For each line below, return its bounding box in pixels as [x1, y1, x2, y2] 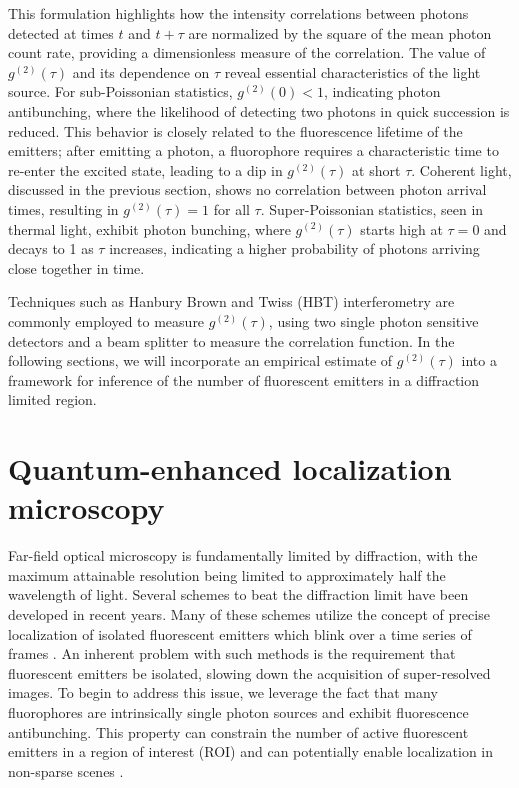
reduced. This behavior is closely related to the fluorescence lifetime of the [8, 120, 463, 141]
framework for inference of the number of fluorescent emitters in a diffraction [8, 369, 480, 390]
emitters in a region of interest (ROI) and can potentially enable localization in [8, 741, 494, 762]
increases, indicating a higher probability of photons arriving [109, 238, 480, 259]
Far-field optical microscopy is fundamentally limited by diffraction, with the [8, 545, 478, 566]
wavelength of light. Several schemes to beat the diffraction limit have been [8, 584, 469, 605]
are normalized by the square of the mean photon [188, 22, 492, 43]
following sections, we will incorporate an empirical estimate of [8, 350, 393, 371]
